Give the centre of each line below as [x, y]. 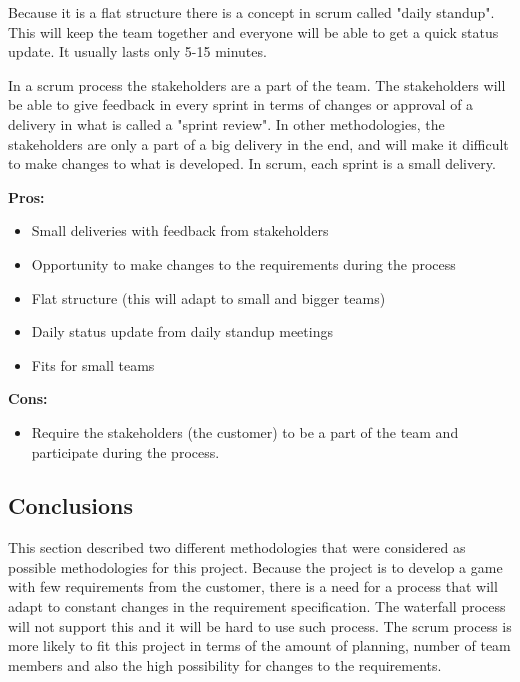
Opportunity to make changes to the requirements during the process [243, 263]
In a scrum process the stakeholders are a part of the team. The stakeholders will [257, 84]
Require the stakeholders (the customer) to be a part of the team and [245, 431]
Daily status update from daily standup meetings [182, 331]
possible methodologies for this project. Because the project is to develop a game [255, 566]
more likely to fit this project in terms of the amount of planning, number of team [259, 645]
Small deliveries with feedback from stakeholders [180, 230]
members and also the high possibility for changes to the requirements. [225, 664]
